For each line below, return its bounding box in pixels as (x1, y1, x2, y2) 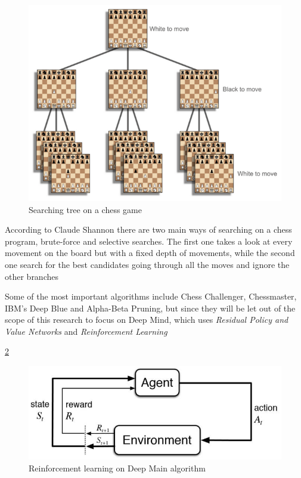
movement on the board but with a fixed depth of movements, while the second (5, 246, 295, 259)
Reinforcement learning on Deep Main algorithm (29, 461, 206, 474)
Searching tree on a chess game (29, 203, 142, 215)
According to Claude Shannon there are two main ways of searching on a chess (5, 223, 292, 236)
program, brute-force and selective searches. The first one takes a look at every (5, 235, 293, 247)
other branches (5, 270, 58, 282)
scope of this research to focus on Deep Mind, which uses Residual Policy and (5, 313, 288, 326)
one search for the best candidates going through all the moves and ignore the (5, 258, 290, 270)
